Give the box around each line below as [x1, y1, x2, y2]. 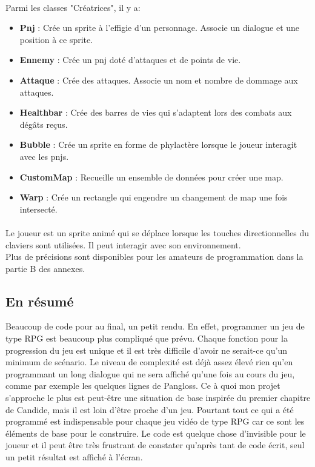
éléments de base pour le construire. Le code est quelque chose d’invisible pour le [5, 426, 306, 439]
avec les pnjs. [19, 150, 69, 162]
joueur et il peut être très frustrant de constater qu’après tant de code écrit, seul [5, 439, 305, 451]
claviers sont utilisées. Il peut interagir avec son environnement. [5, 238, 241, 251]
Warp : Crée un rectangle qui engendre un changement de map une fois [19, 191, 288, 204]
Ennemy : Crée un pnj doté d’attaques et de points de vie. [19, 53, 241, 66]
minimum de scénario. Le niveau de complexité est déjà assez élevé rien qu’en [5, 356, 293, 368]
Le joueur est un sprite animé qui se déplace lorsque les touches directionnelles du [5, 226, 309, 239]
